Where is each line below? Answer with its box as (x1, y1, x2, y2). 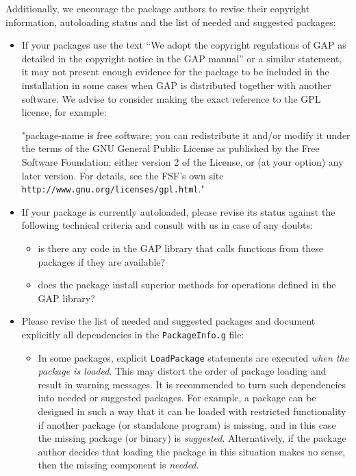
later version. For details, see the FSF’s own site (21, 168, 224, 182)
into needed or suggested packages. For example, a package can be (38, 390, 316, 405)
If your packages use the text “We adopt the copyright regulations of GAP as (21, 38, 346, 52)
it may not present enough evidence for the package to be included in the (21, 64, 329, 79)
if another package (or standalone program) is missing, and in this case (38, 417, 336, 431)
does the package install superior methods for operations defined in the (38, 277, 336, 292)
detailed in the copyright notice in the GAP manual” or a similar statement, (21, 51, 342, 65)
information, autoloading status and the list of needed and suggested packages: (5, 14, 336, 29)
